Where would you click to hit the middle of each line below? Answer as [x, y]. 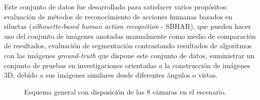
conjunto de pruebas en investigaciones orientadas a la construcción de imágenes [127, 65]
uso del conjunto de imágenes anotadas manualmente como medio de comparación [130, 36]
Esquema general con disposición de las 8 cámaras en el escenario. [125, 91]
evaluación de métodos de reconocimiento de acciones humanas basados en [118, 16]
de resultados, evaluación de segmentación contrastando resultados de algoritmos [128, 46]
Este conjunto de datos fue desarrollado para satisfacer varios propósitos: [116, 6]
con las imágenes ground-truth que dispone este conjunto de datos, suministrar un [129, 55]
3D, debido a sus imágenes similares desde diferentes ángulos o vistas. [111, 75]
